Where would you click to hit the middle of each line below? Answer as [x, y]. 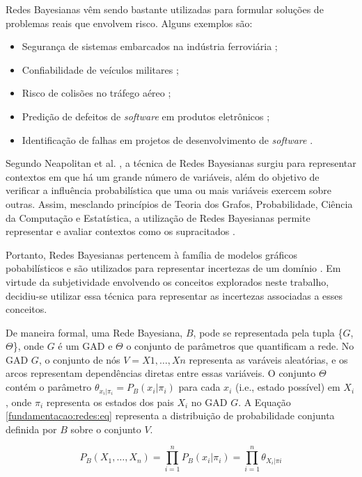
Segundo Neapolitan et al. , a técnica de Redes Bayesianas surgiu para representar [181, 163]
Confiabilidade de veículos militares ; [100, 69]
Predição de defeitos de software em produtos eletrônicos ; [146, 116]
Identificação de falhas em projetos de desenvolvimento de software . [167, 139]
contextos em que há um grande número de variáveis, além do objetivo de [163, 176]
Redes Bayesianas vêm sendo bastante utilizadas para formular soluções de [165, 9]
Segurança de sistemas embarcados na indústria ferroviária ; [150, 46]
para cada [199, 387]
